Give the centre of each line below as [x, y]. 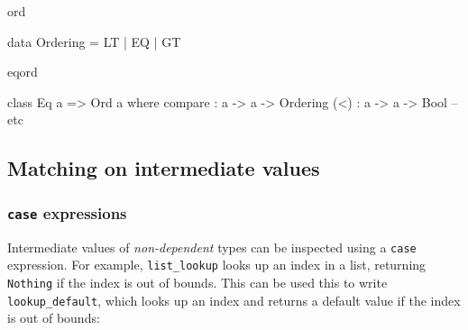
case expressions [67, 212]
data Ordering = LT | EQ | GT [94, 41]
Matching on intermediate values [164, 168]
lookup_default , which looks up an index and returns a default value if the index [234, 300]
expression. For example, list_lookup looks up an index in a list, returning [217, 265]
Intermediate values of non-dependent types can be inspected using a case [212, 247]
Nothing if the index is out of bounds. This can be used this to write [197, 282]
